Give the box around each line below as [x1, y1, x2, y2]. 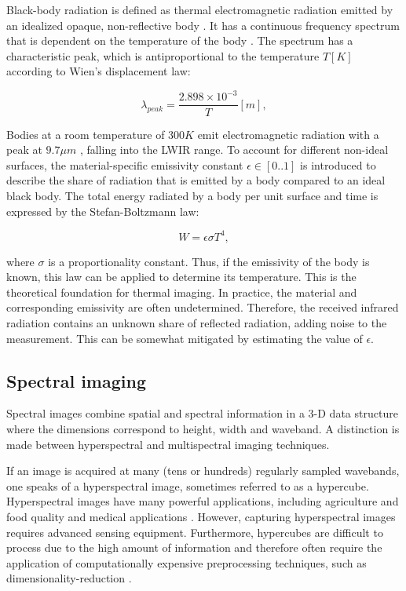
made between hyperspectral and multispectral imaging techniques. [6, 436, 330, 452]
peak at [6, 141, 42, 158]
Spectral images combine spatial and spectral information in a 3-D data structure [6, 405, 398, 421]
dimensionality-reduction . [6, 570, 132, 586]
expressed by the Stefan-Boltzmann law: [6, 202, 199, 219]
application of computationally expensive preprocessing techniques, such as [6, 554, 367, 571]
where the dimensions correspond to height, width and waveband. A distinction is [6, 420, 400, 436]
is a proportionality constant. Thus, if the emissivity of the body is [48, 253, 370, 269]
